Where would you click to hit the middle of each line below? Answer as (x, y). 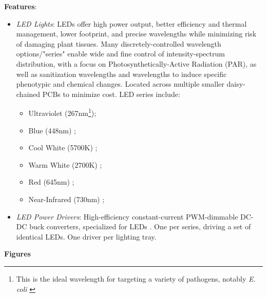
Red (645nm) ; (51, 182)
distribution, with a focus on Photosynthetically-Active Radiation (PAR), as (136, 63)
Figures (17, 254)
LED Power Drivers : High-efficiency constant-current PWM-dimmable (127, 216)
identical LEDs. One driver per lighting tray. (86, 236)
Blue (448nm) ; (52, 130)
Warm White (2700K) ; (65, 164)
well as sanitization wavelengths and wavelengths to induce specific (121, 74)
